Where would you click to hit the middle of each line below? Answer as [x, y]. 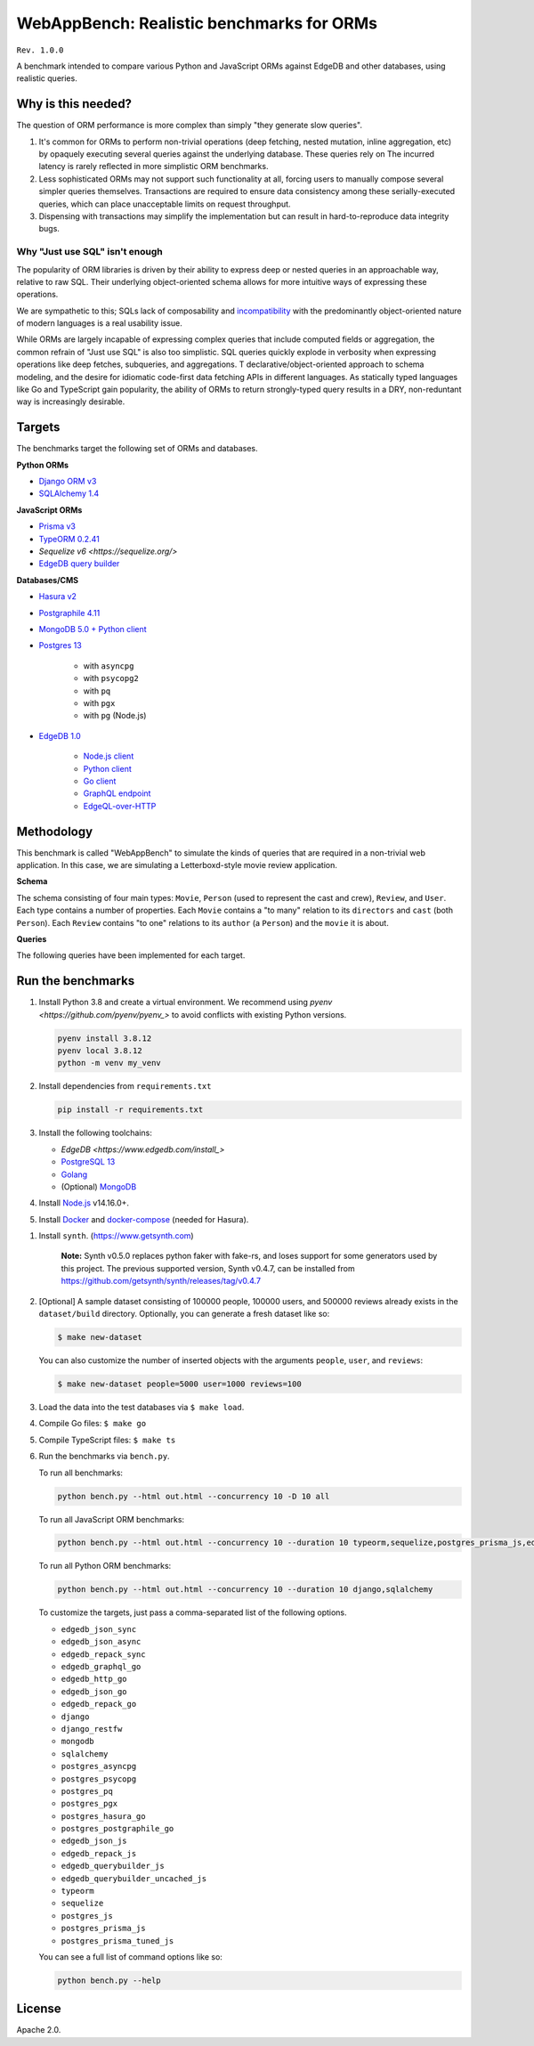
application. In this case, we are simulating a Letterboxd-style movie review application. [177, 865]
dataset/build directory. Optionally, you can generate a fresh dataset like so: [184, 1314]
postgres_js [87, 1916]
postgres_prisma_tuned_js [117, 1940]
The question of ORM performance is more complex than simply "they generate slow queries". [189, 126]
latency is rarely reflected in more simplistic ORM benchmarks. [154, 166]
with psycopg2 [111, 678]
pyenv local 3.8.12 [100, 1051]
